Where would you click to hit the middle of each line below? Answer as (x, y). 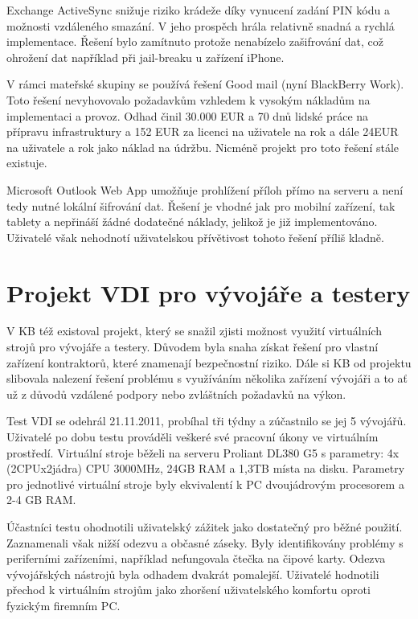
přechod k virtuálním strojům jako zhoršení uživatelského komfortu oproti (189, 590)
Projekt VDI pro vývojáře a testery (209, 292)
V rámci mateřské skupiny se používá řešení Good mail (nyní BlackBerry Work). (205, 84)
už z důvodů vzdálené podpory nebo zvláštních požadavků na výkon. (176, 394)
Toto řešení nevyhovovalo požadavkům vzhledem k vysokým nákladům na (189, 99)
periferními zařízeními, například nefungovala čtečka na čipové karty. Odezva (196, 558)
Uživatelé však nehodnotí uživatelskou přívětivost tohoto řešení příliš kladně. (195, 237)
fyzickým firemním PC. (64, 605)
